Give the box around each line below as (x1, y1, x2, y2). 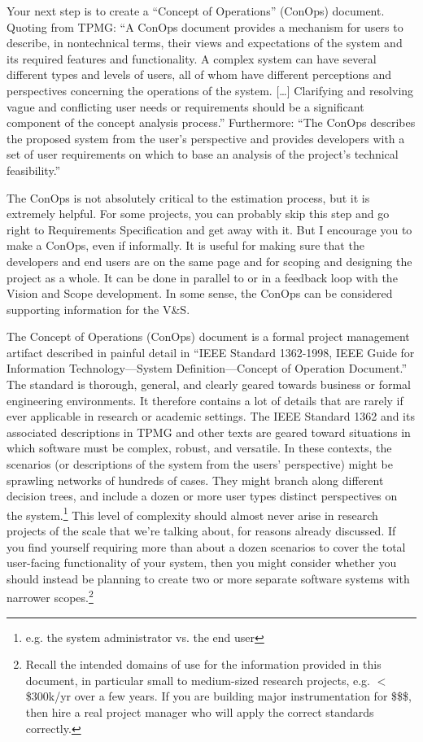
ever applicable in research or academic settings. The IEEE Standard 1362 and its (7, 408, 415, 425)
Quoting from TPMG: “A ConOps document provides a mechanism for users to (7, 18, 403, 35)
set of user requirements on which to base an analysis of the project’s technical (7, 146, 399, 163)
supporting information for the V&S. (7, 300, 190, 317)
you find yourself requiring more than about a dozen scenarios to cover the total (7, 538, 406, 555)
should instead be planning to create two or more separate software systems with (7, 570, 410, 587)
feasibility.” (7, 161, 61, 178)
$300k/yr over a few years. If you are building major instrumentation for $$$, (25, 687, 412, 705)
